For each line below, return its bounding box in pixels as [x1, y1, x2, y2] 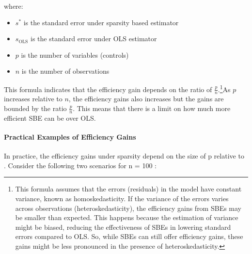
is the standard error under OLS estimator [31, 33, 157, 44]
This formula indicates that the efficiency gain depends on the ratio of [4, 84, 212, 94]
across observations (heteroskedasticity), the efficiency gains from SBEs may [15, 203, 242, 213]
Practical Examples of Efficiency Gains [4, 132, 136, 142]
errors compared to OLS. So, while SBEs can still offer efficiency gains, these [15, 231, 243, 241]
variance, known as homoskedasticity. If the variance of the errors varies [15, 193, 229, 204]
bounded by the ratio [4, 103, 67, 113]
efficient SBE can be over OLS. [4, 112, 96, 123]
